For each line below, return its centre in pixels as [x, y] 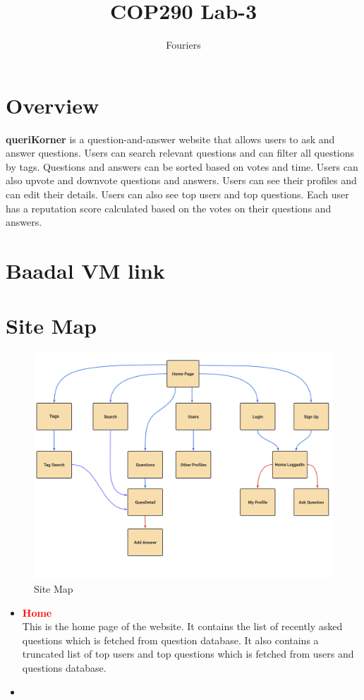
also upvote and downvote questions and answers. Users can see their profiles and [181, 180]
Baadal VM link [85, 270]
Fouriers [183, 45]
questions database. [64, 667]
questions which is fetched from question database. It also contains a [170, 640]
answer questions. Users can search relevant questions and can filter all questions [180, 153]
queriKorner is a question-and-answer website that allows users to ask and [170, 139]
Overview [53, 105]
